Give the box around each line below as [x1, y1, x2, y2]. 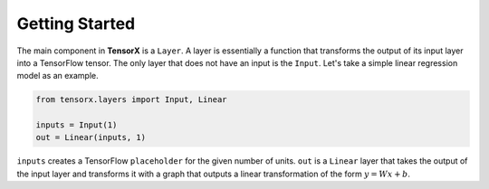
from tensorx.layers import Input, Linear [35, 95, 227, 105]
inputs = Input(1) [35, 120, 118, 130]
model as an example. [16, 71, 99, 81]
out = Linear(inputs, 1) [35, 132, 147, 143]
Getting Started [16, 14, 136, 33]
